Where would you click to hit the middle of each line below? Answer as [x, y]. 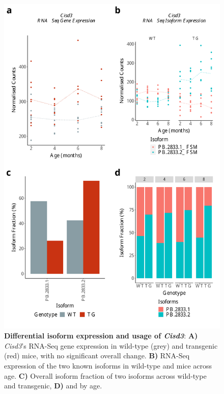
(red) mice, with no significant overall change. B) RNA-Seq [97, 356]
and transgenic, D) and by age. [53, 386]
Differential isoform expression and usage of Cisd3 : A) [101, 336]
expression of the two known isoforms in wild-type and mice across [108, 365]
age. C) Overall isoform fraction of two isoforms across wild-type [105, 375]
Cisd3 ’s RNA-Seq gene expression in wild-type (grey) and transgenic [111, 345]
